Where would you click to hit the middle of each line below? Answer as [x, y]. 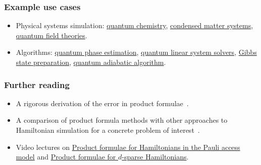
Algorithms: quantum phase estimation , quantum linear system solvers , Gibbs [136, 52]
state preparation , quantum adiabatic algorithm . [91, 62]
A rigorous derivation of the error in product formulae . [102, 103]
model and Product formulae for [66, 157]
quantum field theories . [51, 35]
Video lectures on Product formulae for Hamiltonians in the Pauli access [128, 147]
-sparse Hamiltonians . [155, 157]
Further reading [37, 84]
